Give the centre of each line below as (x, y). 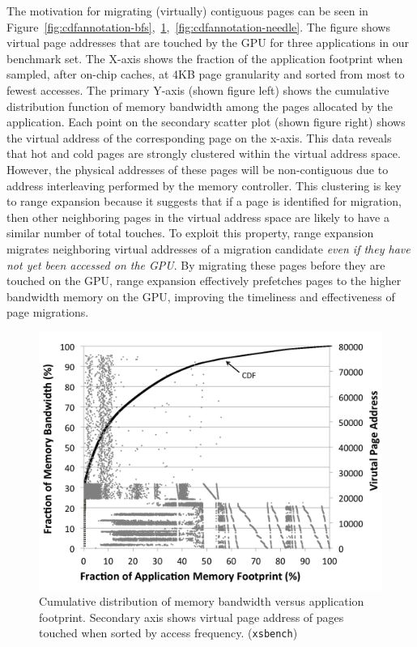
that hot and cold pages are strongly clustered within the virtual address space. (204, 153)
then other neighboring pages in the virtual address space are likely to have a (198, 217)
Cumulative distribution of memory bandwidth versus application (202, 601)
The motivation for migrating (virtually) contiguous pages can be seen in (187, 11)
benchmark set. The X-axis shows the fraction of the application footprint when (205, 58)
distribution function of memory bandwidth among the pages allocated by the (200, 106)
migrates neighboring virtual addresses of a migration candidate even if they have (208, 248)
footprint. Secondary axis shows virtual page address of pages (191, 617)
